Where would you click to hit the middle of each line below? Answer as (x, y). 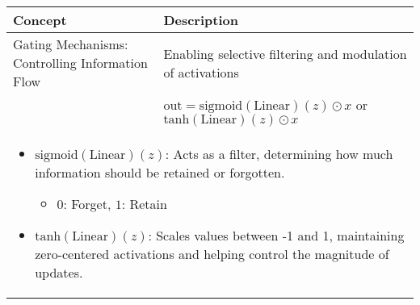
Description (201, 20)
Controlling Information (80, 63)
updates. (59, 272)
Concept (40, 20)
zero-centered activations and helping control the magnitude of (212, 254)
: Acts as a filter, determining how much (279, 154)
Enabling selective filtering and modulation (285, 53)
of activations (201, 72)
